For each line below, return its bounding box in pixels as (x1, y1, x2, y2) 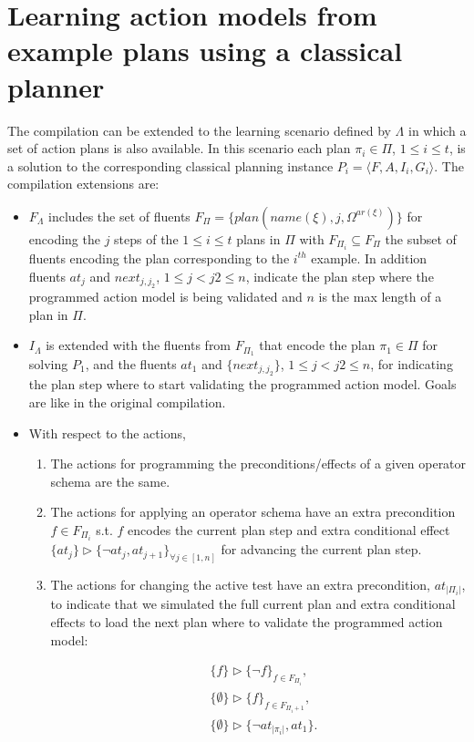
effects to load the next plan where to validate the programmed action (50, 613, 443, 632)
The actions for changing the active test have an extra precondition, (50, 574, 430, 593)
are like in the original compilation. (28, 393, 226, 412)
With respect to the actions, (28, 423, 186, 442)
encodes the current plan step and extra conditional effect (128, 520, 450, 539)
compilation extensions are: (7, 174, 160, 193)
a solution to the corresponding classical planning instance (7, 156, 334, 175)
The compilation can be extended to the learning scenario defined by (7, 120, 391, 139)
